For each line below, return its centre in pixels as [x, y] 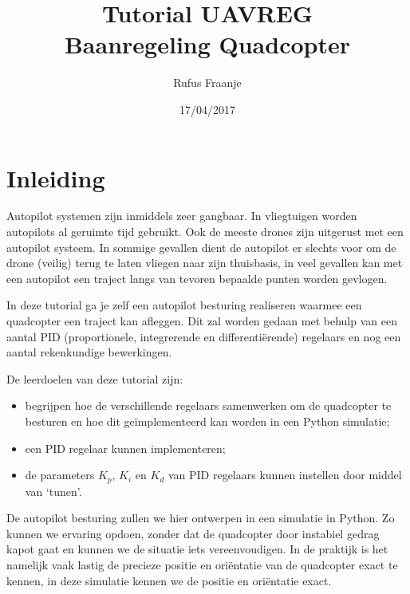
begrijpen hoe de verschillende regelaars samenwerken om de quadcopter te [208, 405]
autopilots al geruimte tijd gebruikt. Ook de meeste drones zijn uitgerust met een [205, 232]
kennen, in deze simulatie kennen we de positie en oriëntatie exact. [169, 580]
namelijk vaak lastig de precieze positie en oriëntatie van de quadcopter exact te [202, 564]
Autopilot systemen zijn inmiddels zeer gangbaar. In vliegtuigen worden [182, 216]
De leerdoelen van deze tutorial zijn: [95, 378]
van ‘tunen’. [53, 491]
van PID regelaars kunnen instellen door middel [285, 475]
